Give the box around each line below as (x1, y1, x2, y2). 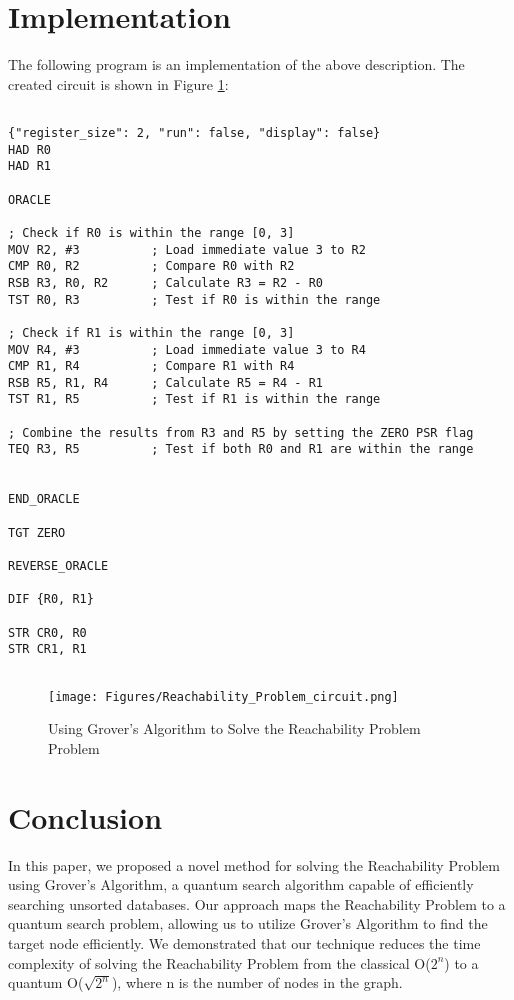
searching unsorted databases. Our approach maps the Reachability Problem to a (8, 893, 506, 914)
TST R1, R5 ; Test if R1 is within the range (8, 392, 381, 407)
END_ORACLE (8, 492, 80, 507)
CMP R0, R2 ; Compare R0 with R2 (8, 259, 295, 274)
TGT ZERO (8, 525, 66, 540)
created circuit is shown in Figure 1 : (8, 73, 229, 94)
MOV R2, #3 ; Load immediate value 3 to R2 (8, 242, 366, 257)
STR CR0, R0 (8, 625, 87, 640)
